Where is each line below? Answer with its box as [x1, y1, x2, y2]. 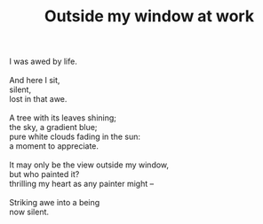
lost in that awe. [9, 94, 68, 104]
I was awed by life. [9, 56, 77, 67]
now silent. [9, 206, 50, 218]
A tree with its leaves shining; [9, 112, 117, 123]
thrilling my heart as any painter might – [9, 179, 154, 189]
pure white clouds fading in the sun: [9, 131, 140, 143]
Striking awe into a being [9, 197, 100, 208]
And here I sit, [9, 75, 60, 86]
